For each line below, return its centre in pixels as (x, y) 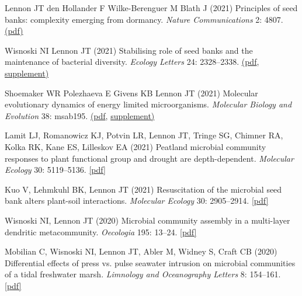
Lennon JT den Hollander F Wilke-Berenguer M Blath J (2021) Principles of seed (151, 8)
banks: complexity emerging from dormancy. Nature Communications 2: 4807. (144, 19)
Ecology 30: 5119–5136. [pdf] (55, 170)
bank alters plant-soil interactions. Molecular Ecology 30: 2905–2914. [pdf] (137, 201)
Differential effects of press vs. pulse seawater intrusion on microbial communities (150, 262)
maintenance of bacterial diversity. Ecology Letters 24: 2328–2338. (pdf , (132, 62)
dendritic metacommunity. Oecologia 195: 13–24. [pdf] (101, 231)
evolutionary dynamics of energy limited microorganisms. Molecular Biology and (148, 104)
